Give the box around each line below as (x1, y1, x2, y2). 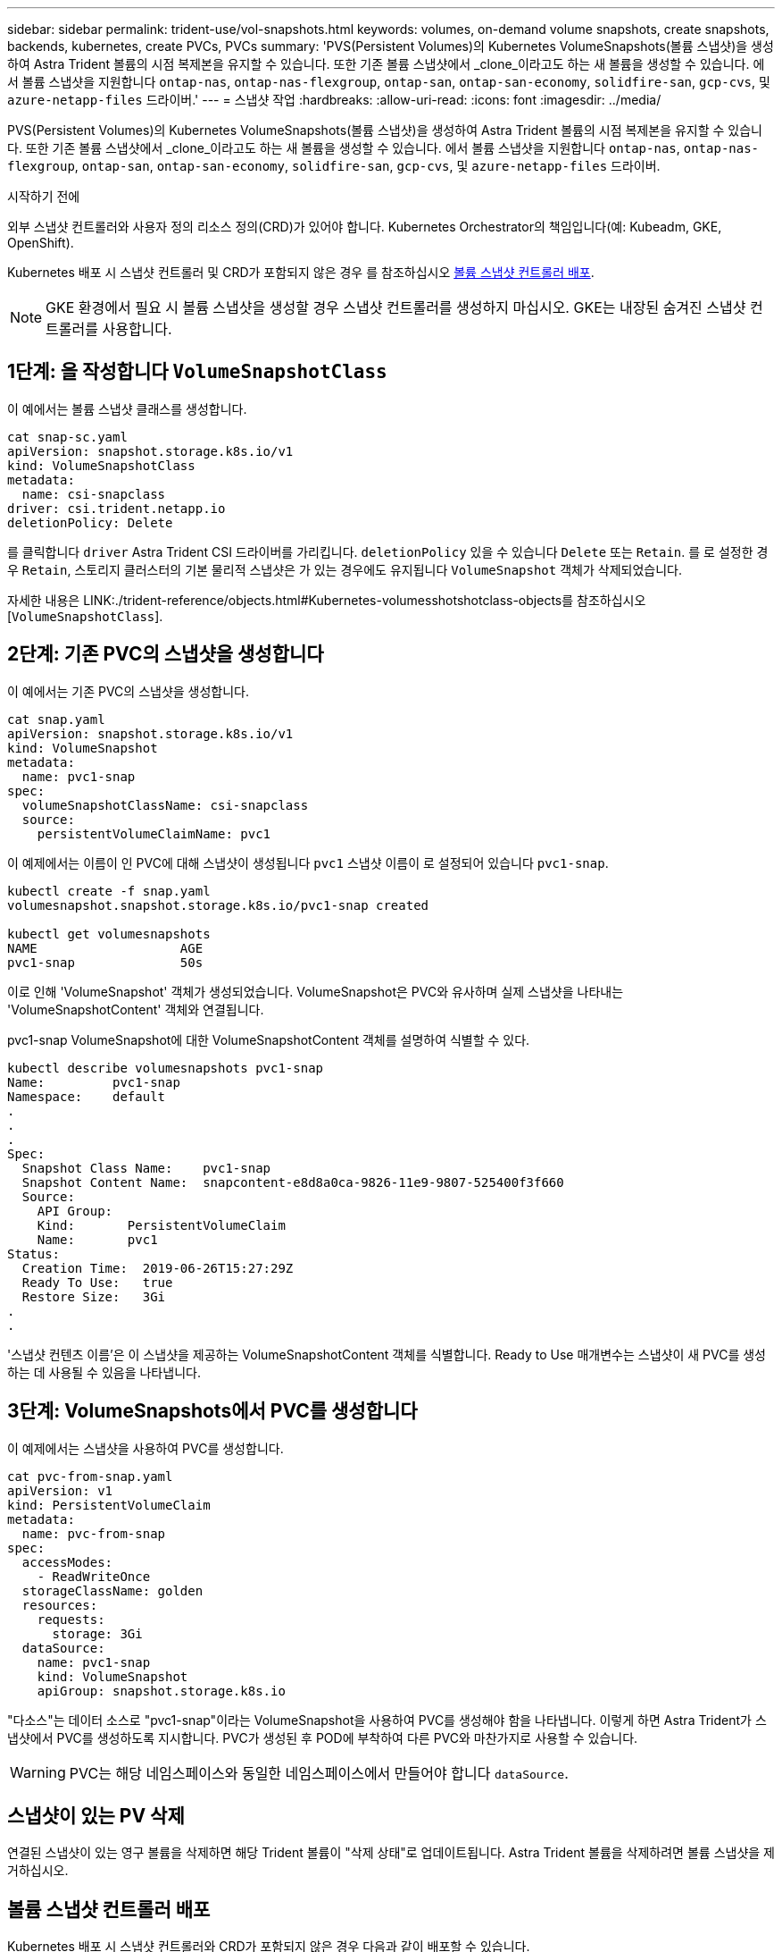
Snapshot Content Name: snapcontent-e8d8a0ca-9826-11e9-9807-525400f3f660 (21, 1174, 564, 1190)
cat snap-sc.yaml (7, 429, 128, 444)
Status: (7, 1246, 61, 1261)
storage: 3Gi (52, 1626, 143, 1641)
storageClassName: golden (21, 1583, 204, 1598)
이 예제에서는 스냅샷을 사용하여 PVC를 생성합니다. (7, 1440, 284, 1456)
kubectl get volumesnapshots (7, 926, 211, 941)
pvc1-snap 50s (7, 955, 204, 970)
